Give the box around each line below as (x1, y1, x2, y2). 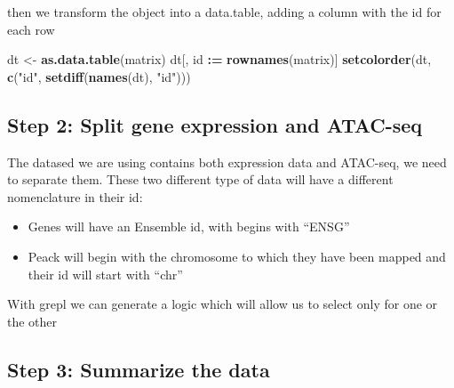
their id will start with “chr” (28, 264, 183, 283)
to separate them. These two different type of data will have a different (7, 170, 394, 189)
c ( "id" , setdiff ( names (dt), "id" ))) (7, 67, 191, 85)
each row (7, 20, 55, 38)
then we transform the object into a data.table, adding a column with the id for (7, 3, 442, 20)
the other (7, 311, 58, 330)
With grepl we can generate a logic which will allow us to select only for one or (7, 295, 438, 313)
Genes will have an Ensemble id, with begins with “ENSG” (28, 217, 350, 236)
